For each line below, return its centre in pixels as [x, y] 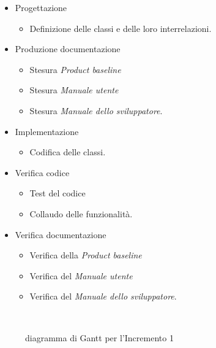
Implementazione [47, 131]
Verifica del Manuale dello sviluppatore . [103, 296]
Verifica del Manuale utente [81, 275]
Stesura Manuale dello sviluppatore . [96, 110]
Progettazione [41, 7]
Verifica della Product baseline [86, 255]
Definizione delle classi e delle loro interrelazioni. [121, 28]
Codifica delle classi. [68, 152]
